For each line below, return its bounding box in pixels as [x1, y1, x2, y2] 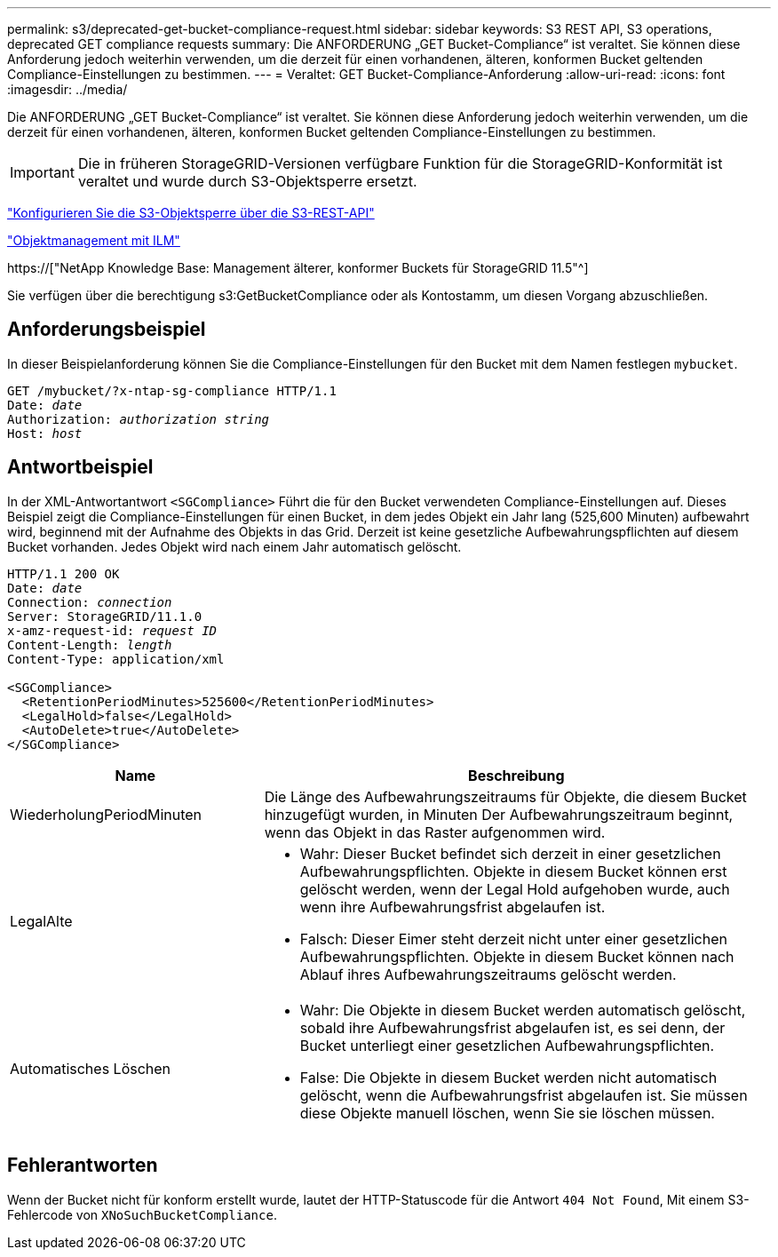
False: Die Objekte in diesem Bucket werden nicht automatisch [299, 1068, 718, 1086]
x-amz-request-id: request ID [7, 623, 218, 638]
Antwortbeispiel [7, 456, 154, 479]
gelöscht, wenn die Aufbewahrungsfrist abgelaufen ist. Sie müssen [299, 1086, 748, 1104]
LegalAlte [10, 911, 73, 930]
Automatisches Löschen [10, 1059, 171, 1078]
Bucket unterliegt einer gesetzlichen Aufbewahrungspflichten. [299, 1036, 715, 1054]
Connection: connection [7, 594, 172, 609]
